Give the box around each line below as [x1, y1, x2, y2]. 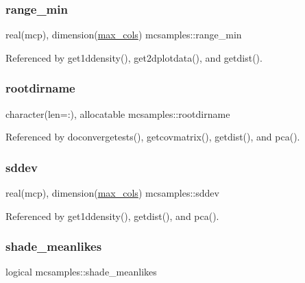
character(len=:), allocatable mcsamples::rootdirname [5, 106, 230, 121]
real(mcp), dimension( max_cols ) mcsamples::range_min [5, 27, 242, 42]
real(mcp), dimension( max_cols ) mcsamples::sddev [5, 186, 219, 200]
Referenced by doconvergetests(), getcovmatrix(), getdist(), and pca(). [5, 130, 300, 144]
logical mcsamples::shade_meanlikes [5, 264, 157, 279]
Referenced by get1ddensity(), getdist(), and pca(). [5, 208, 219, 223]
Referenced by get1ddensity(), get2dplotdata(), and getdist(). [5, 50, 263, 64]
